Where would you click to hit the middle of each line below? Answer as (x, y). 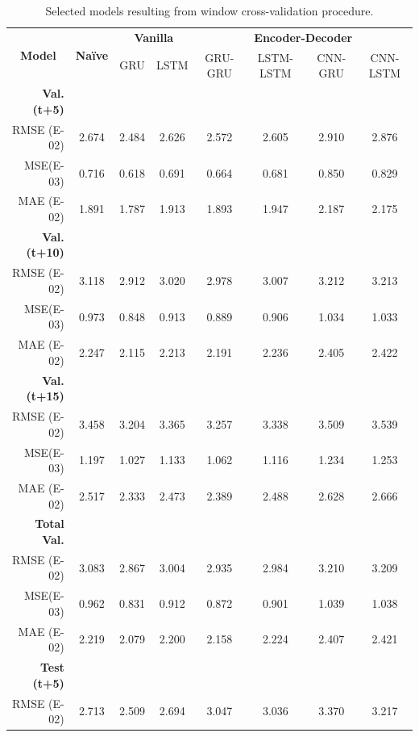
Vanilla (154, 37)
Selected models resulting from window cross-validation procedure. (209, 10)
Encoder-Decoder (303, 37)
